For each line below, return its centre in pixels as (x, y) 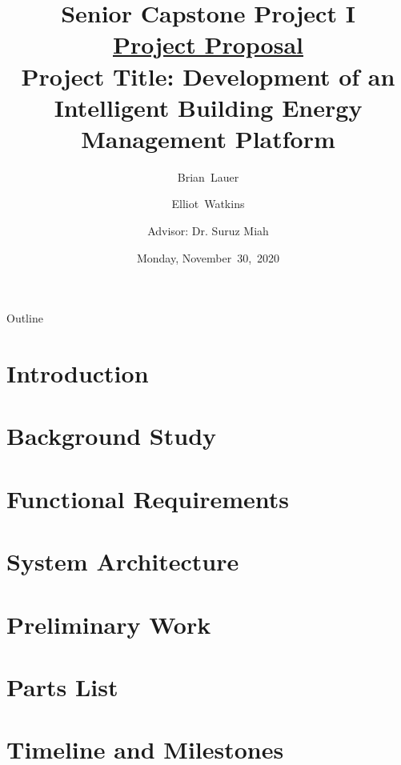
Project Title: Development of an (208, 76)
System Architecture (123, 561)
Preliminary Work (109, 624)
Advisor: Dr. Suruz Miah (208, 231)
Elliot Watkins (208, 204)
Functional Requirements (148, 498)
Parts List (62, 686)
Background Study (112, 436)
